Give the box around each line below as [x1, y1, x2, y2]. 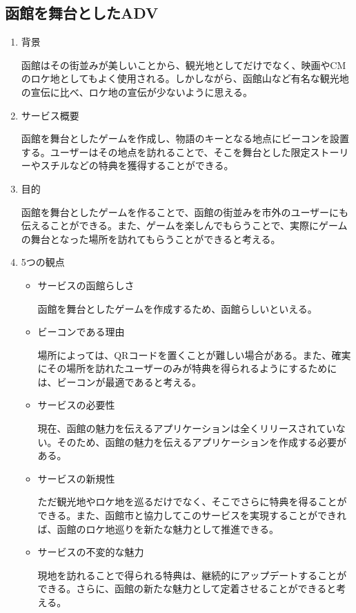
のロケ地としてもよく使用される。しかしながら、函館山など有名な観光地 [21, 71, 349, 86]
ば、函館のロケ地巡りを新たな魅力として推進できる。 [37, 521, 279, 536]
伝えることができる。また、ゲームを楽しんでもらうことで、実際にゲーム [21, 218, 348, 233]
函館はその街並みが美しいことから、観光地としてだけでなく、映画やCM [21, 57, 346, 72]
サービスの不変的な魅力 [37, 545, 144, 559]
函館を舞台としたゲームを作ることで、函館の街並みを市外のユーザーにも [21, 204, 349, 219]
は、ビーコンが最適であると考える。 [37, 374, 202, 389]
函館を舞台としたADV [5, 2, 159, 23]
